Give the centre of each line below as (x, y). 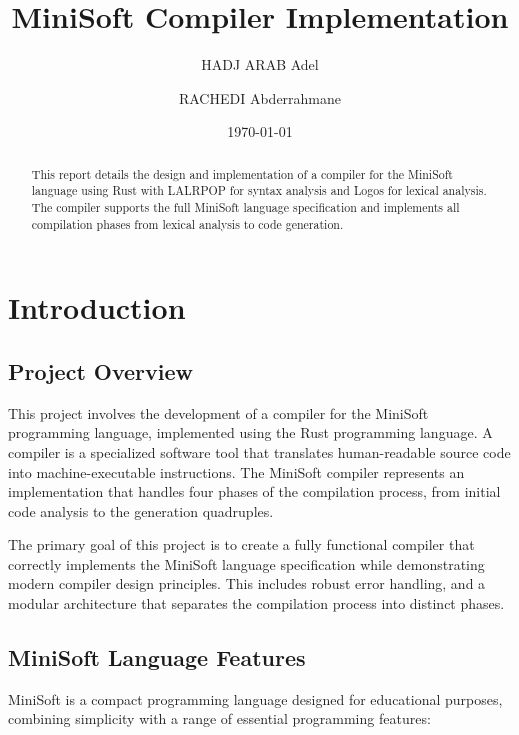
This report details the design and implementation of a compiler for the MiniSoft (242, 173)
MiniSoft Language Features (157, 657)
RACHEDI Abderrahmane (260, 97)
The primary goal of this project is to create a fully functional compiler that (241, 544)
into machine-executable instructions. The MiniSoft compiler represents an (236, 471)
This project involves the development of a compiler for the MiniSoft (218, 412)
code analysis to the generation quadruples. (141, 510)
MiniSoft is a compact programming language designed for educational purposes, (255, 698)
